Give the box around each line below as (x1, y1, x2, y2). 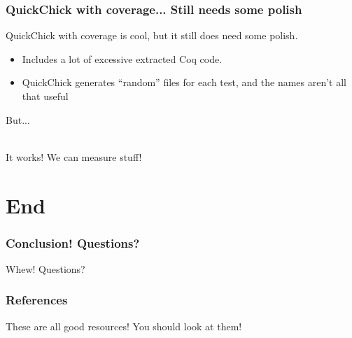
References (6, 291, 68, 309)
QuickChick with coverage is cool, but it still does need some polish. (6, 28, 298, 43)
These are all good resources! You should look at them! (6, 318, 242, 333)
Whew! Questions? (6, 261, 85, 276)
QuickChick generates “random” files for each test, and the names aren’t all (22, 75, 346, 90)
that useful (22, 89, 69, 103)
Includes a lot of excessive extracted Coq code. (22, 51, 223, 66)
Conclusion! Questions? (6, 234, 140, 251)
